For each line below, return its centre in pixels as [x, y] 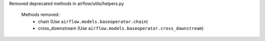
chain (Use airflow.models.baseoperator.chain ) [93, 21]
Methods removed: [40, 15]
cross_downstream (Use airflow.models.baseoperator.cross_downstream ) [121, 28]
